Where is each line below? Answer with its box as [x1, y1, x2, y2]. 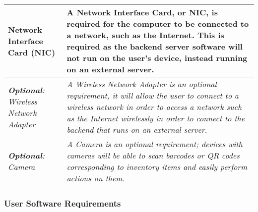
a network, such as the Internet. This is [66, 29, 224, 41]
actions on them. [66, 172, 125, 184]
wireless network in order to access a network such [66, 101, 242, 112]
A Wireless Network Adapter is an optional [66, 78, 217, 90]
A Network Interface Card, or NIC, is [66, 6, 218, 18]
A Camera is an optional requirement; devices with [66, 138, 243, 150]
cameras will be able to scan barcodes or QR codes [66, 150, 240, 161]
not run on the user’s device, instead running [66, 52, 248, 63]
